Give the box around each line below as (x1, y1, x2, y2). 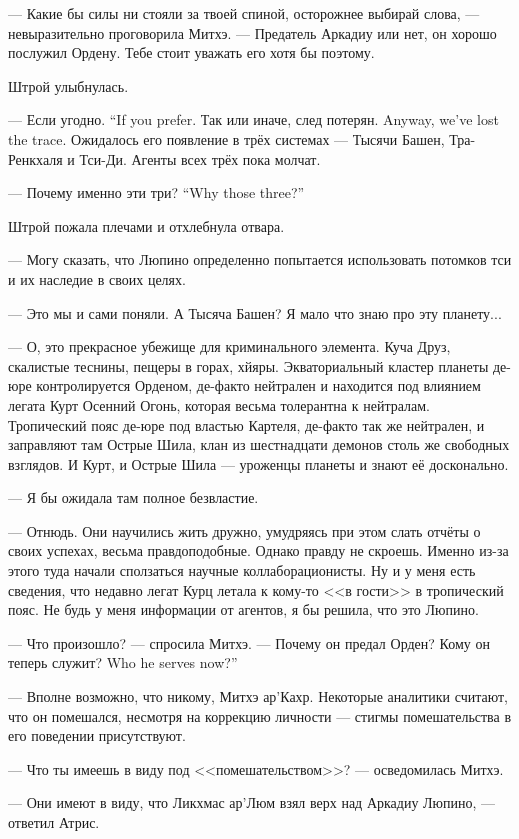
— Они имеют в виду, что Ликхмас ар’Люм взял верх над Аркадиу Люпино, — (8, 792, 496, 813)
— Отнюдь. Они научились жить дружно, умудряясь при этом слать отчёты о (8, 520, 481, 541)
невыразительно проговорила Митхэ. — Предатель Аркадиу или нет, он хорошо (8, 22, 497, 43)
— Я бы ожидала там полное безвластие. (8, 487, 259, 508)
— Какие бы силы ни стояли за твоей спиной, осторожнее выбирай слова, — (8, 3, 480, 23)
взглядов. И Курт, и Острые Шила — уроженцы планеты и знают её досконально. (8, 453, 509, 474)
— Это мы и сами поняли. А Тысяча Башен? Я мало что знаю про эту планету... (8, 302, 502, 323)
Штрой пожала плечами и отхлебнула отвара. (8, 215, 285, 236)
